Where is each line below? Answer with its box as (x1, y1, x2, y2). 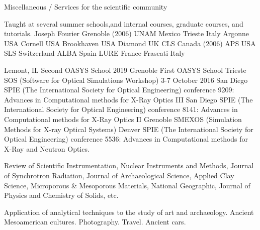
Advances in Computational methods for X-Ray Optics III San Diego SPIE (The (4, 94, 253, 104)
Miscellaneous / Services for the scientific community (4, 2, 167, 12)
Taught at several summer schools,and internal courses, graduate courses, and (4, 18, 243, 29)
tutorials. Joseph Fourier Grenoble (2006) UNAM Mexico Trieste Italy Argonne (4, 28, 249, 39)
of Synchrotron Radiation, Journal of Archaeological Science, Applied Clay (4, 170, 234, 180)
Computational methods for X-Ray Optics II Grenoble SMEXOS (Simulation (4, 113, 242, 124)
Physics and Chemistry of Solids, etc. (4, 190, 119, 200)
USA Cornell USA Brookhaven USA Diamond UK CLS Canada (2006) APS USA (4, 38, 256, 48)
